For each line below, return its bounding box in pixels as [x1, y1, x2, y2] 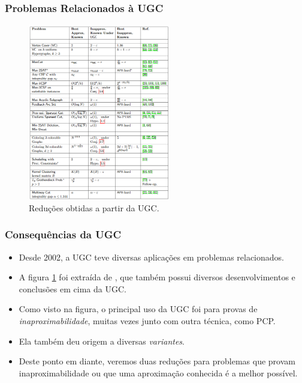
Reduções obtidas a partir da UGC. [29, 201, 159, 214]
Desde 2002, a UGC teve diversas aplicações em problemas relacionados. [19, 250, 284, 263]
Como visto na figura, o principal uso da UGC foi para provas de [19, 303, 258, 315]
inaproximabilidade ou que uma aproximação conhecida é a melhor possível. [19, 366, 298, 379]
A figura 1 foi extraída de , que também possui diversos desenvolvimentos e [19, 271, 295, 283]
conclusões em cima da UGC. [19, 282, 126, 295]
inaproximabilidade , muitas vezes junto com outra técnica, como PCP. [19, 315, 276, 327]
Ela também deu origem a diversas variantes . [19, 334, 185, 347]
